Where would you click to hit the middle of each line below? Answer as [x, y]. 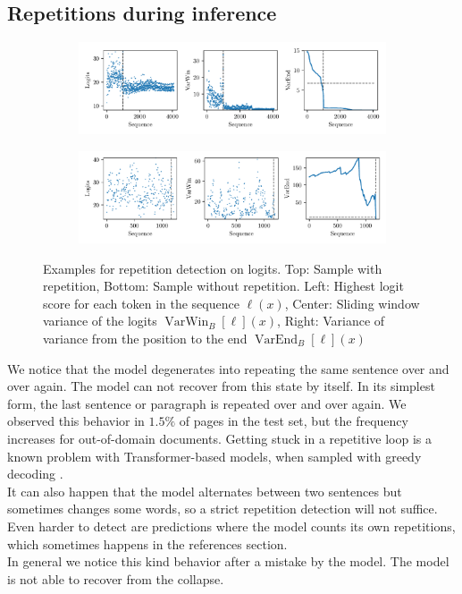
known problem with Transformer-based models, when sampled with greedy [214, 456]
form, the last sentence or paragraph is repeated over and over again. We [207, 403]
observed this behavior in [76, 421]
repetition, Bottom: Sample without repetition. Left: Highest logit [223, 286]
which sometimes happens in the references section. [147, 543]
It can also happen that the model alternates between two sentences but [205, 491]
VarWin [187, 322]
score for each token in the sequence [141, 303]
